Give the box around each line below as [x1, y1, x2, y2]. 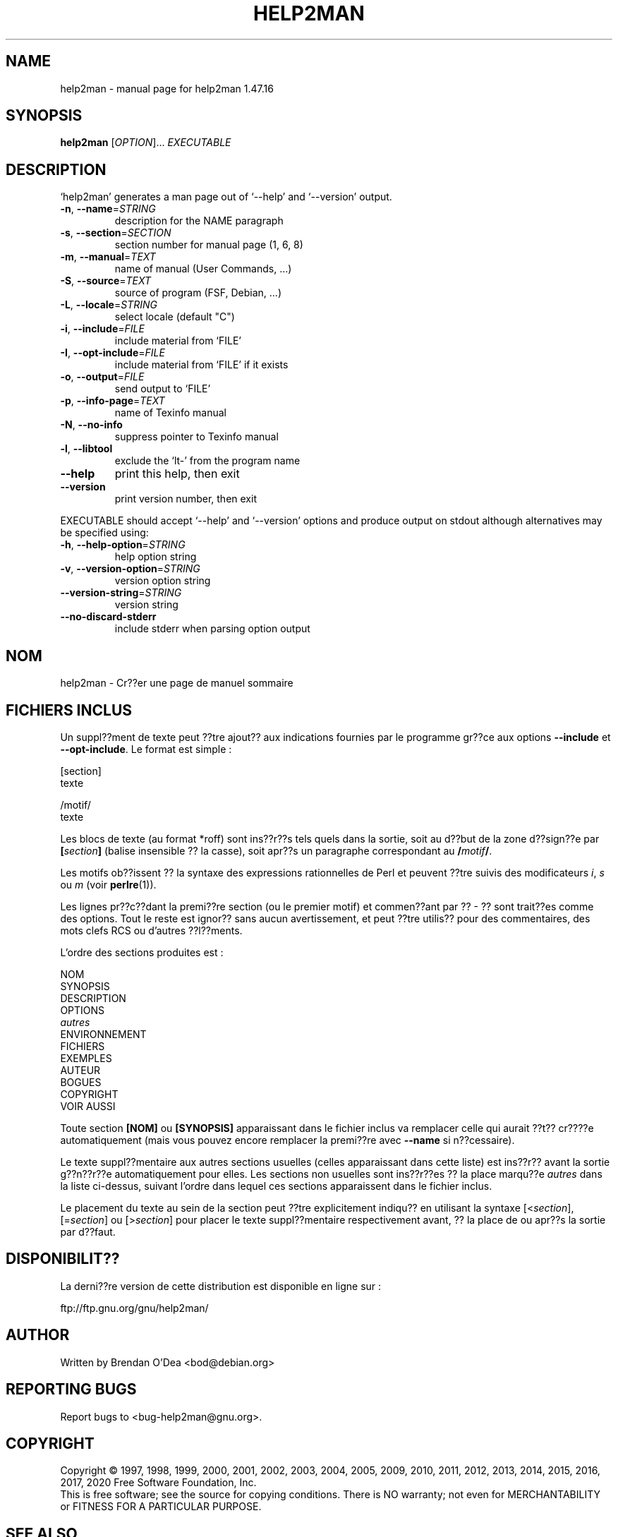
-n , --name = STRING [60, 203, 156, 215]
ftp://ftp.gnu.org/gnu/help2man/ [60, 1301, 209, 1314]
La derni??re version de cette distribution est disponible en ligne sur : [60, 1279, 382, 1292]
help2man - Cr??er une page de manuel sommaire [60, 677, 293, 689]
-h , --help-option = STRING [60, 538, 186, 551]
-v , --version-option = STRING [60, 562, 200, 575]
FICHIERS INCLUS [6, 701, 133, 719]
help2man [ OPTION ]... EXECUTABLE [60, 136, 231, 149]
